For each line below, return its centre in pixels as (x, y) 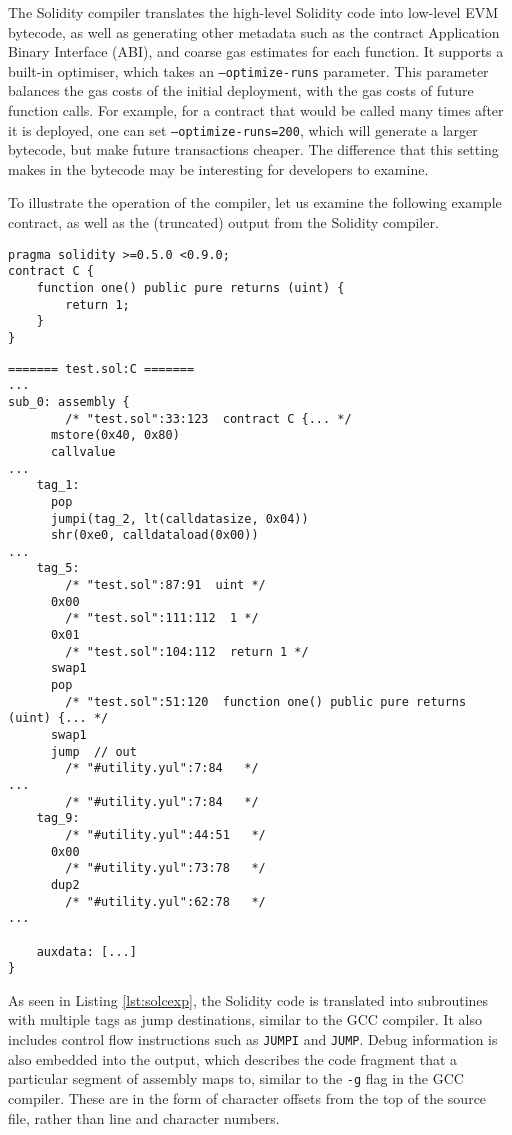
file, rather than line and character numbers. (144, 1117)
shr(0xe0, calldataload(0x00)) (154, 535)
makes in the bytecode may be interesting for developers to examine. (218, 168)
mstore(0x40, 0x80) (115, 435)
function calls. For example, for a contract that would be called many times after (256, 110)
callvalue (83, 451)
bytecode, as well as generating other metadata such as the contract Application (254, 31)
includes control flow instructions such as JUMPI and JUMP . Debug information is (253, 1039)
